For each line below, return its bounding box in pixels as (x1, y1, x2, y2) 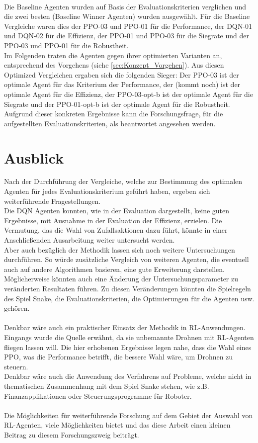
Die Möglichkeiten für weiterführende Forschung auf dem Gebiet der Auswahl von (4, 410, 253, 420)
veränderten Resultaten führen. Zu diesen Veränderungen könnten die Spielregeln (4, 283, 251, 293)
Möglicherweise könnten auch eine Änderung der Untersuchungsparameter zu (4, 273, 239, 284)
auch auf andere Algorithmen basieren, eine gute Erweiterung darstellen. (4, 264, 225, 274)
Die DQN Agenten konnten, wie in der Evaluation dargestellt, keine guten (4, 205, 230, 216)
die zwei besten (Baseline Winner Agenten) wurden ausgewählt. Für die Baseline (4, 11, 250, 21)
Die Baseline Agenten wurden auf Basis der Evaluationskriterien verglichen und (4, 1, 247, 11)
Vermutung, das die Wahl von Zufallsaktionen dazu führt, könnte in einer (4, 225, 228, 235)
